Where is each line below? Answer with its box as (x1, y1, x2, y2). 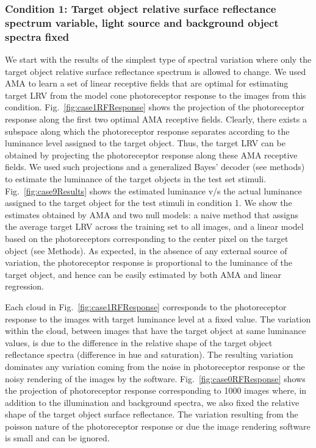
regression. (5, 280, 45, 293)
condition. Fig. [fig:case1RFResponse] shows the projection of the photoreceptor (5, 101, 304, 113)
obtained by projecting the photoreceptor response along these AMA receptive (5, 148, 298, 161)
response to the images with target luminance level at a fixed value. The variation (5, 312, 311, 325)
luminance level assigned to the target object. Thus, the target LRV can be (5, 137, 285, 149)
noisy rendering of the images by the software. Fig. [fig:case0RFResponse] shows (5, 372, 306, 385)
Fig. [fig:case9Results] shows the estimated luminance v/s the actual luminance (5, 184, 302, 197)
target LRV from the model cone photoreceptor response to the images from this (5, 88, 306, 101)
